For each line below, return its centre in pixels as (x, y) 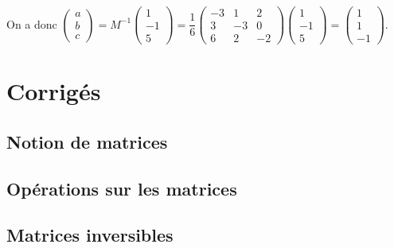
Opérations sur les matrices (122, 188)
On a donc (32, 23)
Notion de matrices (87, 141)
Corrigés (54, 91)
